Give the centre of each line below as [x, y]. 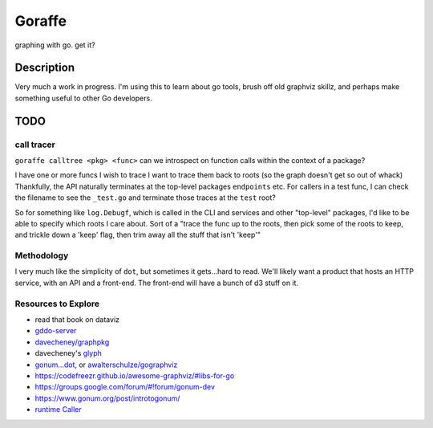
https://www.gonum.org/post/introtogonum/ [107, 398]
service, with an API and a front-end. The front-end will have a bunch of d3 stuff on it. [157, 283]
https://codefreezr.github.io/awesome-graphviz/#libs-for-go [135, 375]
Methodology [42, 255]
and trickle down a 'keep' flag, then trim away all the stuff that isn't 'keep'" [138, 235]
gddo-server [56, 331]
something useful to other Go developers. [83, 98]
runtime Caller [58, 410]
